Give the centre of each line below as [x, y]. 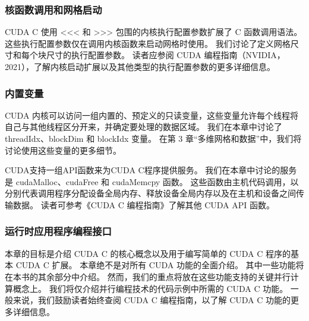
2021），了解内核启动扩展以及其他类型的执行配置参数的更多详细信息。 [140, 66]
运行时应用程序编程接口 [58, 231]
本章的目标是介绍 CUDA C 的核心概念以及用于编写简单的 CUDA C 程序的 [148, 253]
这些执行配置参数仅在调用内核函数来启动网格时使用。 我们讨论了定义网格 [148, 43]
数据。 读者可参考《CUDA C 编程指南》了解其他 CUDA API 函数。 [144, 204]
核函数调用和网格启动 [53, 9]
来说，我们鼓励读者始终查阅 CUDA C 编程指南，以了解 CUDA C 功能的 [152, 300]
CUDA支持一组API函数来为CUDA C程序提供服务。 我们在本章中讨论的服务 [151, 170]
